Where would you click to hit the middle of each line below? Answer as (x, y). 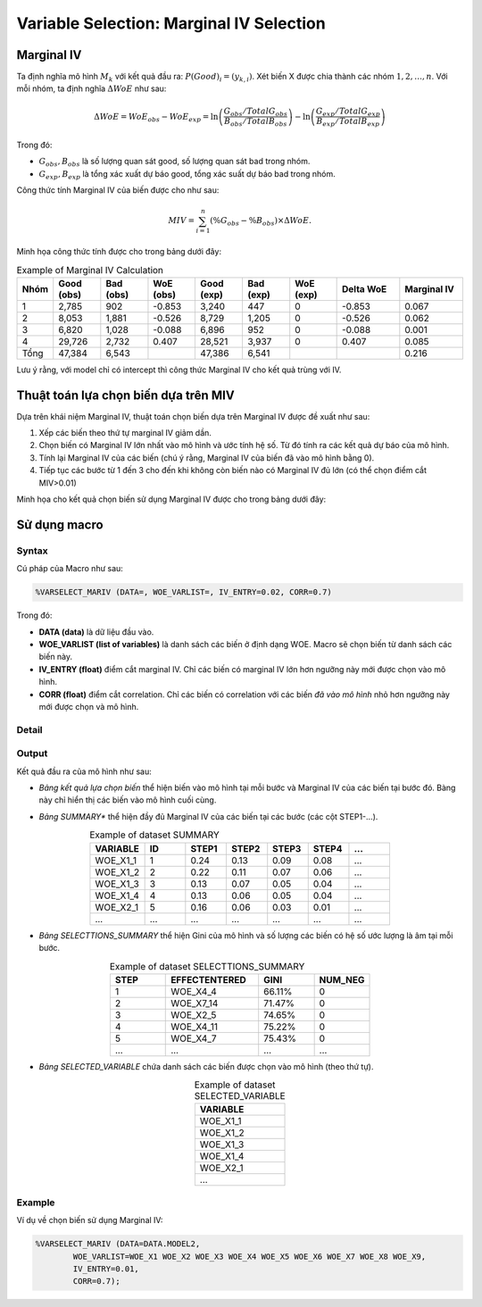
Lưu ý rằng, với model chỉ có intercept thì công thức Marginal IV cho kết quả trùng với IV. (179, 370)
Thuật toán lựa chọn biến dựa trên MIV (126, 395)
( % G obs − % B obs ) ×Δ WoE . (261, 221)
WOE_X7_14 (195, 1003)
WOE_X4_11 (195, 1027)
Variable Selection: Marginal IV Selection (171, 23)
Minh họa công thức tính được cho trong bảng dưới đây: (119, 252)
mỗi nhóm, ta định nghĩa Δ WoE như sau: (91, 88)
